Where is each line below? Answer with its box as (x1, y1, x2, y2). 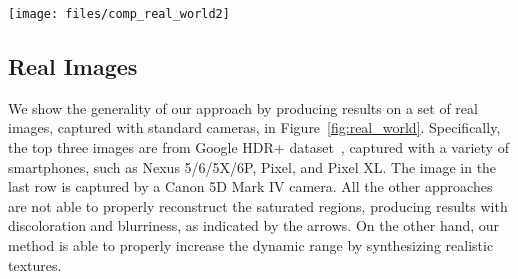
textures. (8, 254, 62, 275)
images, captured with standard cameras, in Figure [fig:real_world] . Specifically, (8, 117, 501, 138)
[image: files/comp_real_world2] (8, 7, 230, 21)
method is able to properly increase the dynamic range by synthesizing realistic (8, 235, 494, 256)
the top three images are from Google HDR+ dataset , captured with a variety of (8, 137, 509, 158)
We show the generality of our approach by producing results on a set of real (8, 97, 478, 118)
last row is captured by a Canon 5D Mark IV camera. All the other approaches (8, 176, 493, 197)
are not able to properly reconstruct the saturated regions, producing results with (8, 195, 508, 216)
